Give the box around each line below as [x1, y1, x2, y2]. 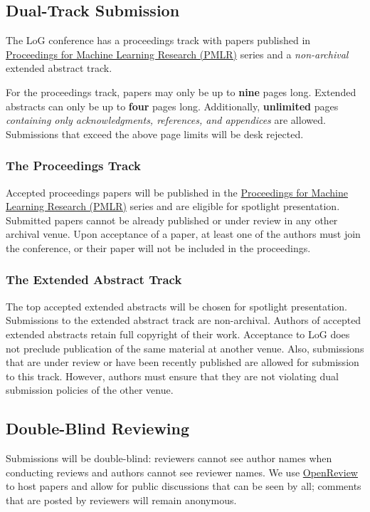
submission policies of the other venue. [6, 382, 174, 397]
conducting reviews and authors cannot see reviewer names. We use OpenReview [6, 464, 358, 479]
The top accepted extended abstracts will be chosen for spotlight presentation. [6, 298, 347, 313]
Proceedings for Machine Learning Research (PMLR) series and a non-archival [6, 46, 349, 61]
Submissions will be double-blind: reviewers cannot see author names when [6, 451, 332, 466]
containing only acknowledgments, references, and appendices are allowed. [6, 113, 326, 127]
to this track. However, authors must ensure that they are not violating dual [6, 368, 339, 383]
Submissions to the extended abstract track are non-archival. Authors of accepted [6, 313, 361, 328]
